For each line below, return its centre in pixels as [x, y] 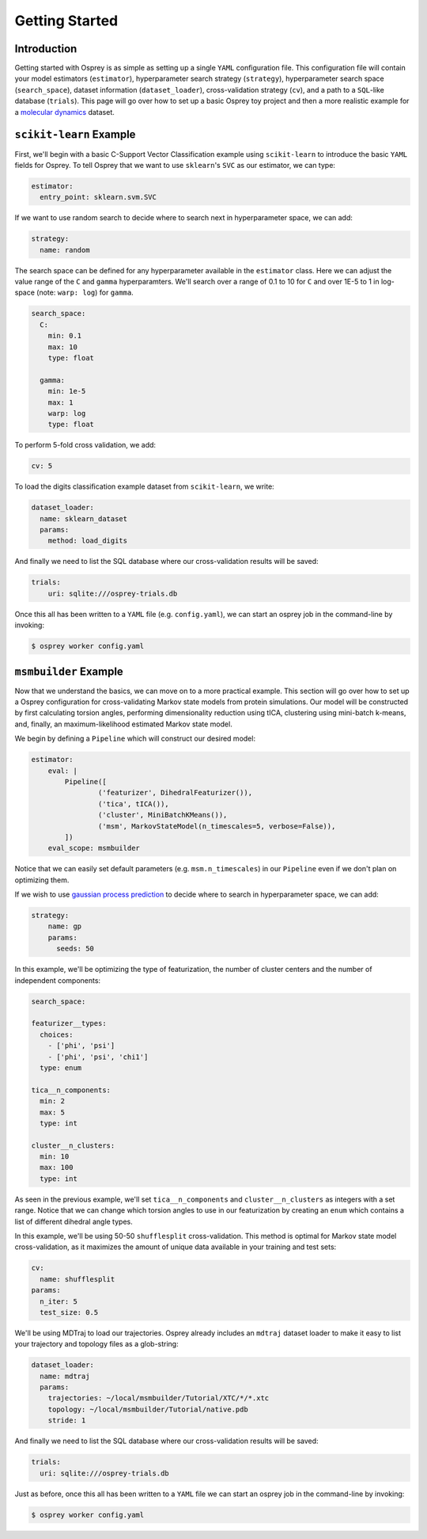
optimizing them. [42, 880]
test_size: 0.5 [69, 1312]
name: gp [65, 926]
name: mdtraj [65, 1376]
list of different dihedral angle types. [74, 1221]
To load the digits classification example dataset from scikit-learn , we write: [144, 486]
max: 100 [57, 1168]
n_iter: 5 [59, 1301]
